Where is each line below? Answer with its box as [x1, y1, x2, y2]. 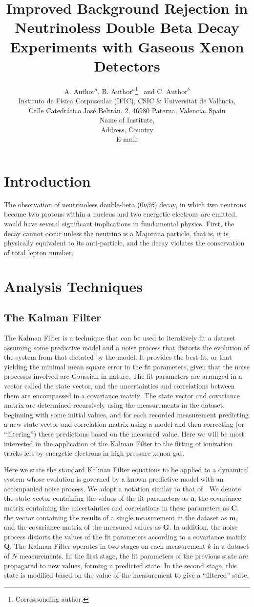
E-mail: [116, 134, 138, 144]
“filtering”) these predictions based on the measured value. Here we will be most [4, 428, 245, 438]
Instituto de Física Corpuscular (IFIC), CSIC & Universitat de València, [18, 95, 236, 105]
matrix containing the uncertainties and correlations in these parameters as [4, 503, 229, 513]
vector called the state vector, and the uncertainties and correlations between [4, 380, 235, 390]
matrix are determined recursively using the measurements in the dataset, [4, 400, 225, 410]
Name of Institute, [99, 115, 155, 125]
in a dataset [213, 541, 249, 551]
